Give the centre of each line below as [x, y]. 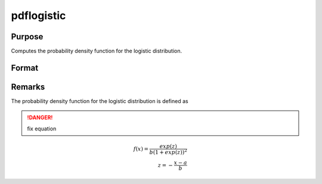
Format [25, 68]
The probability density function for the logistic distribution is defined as [100, 101]
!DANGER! [40, 118]
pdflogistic [38, 15]
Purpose [27, 37]
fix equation [42, 129]
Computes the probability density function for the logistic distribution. [96, 51]
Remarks [28, 87]
